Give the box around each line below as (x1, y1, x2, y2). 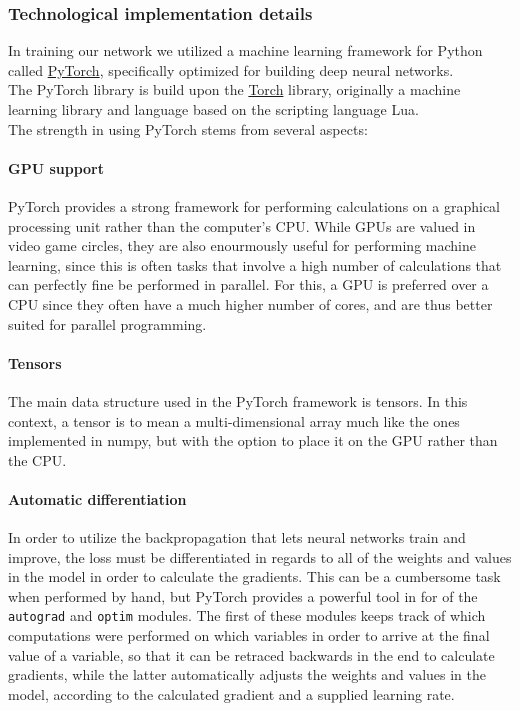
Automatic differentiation (8, 488, 187, 509)
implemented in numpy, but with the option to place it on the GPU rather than (8, 430, 498, 451)
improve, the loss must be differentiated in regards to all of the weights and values (8, 546, 512, 567)
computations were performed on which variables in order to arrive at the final (8, 625, 490, 646)
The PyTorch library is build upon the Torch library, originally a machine (8, 79, 461, 100)
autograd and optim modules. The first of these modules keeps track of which (8, 605, 486, 626)
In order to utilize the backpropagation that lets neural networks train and (8, 527, 466, 548)
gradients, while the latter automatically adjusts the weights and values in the (8, 664, 487, 685)
